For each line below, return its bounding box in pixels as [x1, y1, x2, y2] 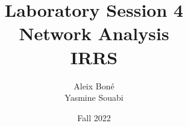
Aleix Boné [74, 79, 114, 92]
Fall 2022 [77, 111, 111, 124]
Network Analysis [19, 21, 169, 46]
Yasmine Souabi [64, 91, 124, 104]
